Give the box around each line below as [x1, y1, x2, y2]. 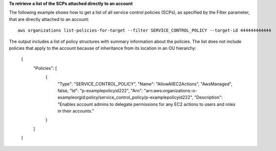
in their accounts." [57, 108, 94, 114]
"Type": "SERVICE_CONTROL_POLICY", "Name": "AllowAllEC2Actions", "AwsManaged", [57, 81, 233, 87]
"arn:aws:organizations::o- [143, 87, 197, 93]
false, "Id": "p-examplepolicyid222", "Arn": [57, 87, 143, 93]
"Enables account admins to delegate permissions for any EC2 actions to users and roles [57, 101, 236, 107]
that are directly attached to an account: [9, 16, 89, 22]
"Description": [194, 95, 223, 101]
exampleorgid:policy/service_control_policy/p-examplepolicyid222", [57, 95, 193, 101]
